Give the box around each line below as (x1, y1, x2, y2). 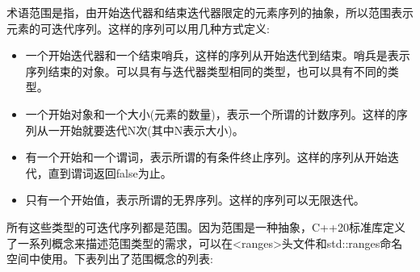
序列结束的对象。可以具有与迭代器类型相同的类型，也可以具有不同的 (25, 62, 388, 79)
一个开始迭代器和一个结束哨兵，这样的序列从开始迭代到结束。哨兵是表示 (25, 47, 410, 64)
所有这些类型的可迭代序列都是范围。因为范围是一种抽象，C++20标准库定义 (6, 218, 405, 235)
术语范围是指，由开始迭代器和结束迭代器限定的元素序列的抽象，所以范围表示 (6, 4, 414, 20)
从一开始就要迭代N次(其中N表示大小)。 (36, 121, 244, 138)
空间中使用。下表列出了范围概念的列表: (6, 250, 213, 267)
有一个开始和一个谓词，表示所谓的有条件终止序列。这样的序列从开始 (25, 149, 388, 165)
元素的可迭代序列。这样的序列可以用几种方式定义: (6, 19, 270, 36)
